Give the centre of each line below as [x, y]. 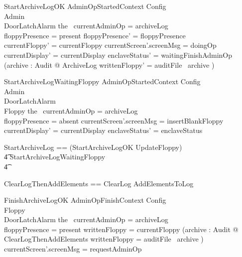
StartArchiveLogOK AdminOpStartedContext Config [85, 6]
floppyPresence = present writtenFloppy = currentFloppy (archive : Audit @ [121, 229]
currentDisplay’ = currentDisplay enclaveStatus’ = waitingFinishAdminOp [118, 55]
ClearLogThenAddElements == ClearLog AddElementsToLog [99, 183]
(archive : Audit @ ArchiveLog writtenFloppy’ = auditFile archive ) [109, 64]
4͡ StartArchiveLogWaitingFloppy [55, 157]
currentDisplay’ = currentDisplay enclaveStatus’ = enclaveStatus [103, 130]
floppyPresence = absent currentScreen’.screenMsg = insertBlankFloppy [114, 120]
